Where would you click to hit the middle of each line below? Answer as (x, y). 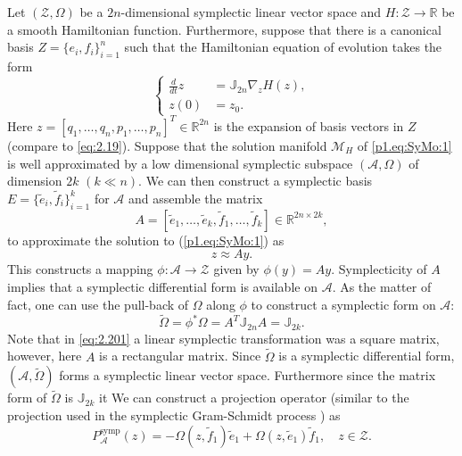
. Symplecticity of (379, 269)
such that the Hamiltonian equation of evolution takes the (283, 47)
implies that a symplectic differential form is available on (162, 286)
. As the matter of (382, 286)
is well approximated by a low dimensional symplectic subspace (180, 163)
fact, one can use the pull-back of (98, 304)
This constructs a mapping (80, 269)
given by (236, 269)
